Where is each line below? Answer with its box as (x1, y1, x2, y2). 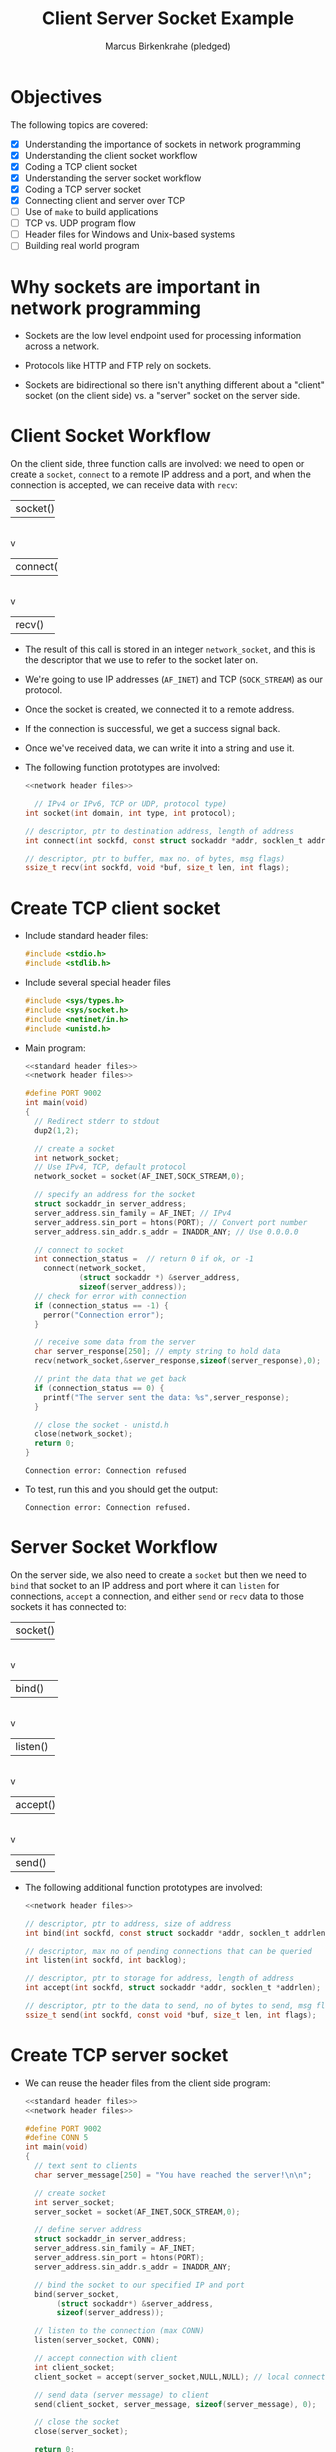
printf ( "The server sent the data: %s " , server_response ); (43, 1392, 290, 1402)
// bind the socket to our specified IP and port (34, 2280, 245, 2290)
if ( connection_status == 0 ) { (34, 1383, 165, 1393)
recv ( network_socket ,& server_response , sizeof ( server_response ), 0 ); (34, 1356, 322, 1366)
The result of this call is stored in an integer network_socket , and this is (24, 643, 316, 656)
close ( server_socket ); (34, 2427, 129, 2437)
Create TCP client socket (10, 897, 221, 919)
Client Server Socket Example (41, 7, 295, 30)
